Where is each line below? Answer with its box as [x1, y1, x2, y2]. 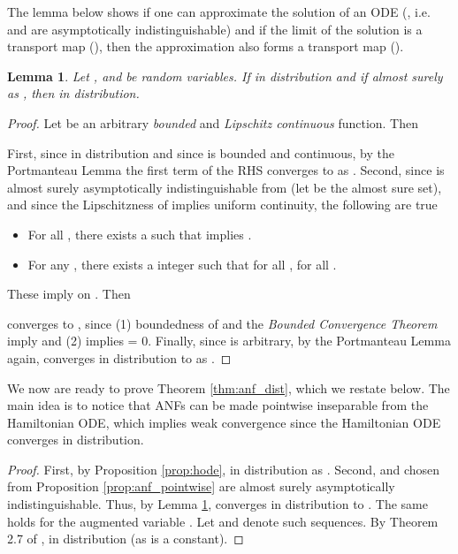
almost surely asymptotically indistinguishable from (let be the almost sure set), [7, 178, 442, 196]
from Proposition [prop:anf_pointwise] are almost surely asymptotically [7, 477, 395, 496]
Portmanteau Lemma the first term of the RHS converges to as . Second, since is [7, 161, 445, 179]
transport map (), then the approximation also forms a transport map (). [7, 37, 404, 56]
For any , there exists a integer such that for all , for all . [27, 254, 337, 273]
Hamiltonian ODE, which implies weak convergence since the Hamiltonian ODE [7, 413, 441, 431]
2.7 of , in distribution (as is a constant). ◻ [7, 529, 244, 548]
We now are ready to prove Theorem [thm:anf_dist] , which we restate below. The [7, 378, 450, 397]
